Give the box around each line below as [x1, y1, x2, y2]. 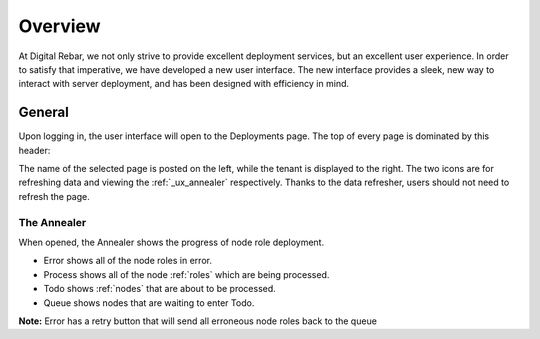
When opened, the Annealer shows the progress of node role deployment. [18, 236, 325, 248]
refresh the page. [18, 190, 90, 202]
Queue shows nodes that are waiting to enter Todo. [43, 296, 255, 309]
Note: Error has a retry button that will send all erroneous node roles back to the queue [18, 315, 377, 327]
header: [18, 144, 51, 156]
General [18, 104, 70, 121]
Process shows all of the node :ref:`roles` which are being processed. [43, 268, 330, 280]
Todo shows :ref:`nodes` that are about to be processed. [43, 283, 277, 295]
